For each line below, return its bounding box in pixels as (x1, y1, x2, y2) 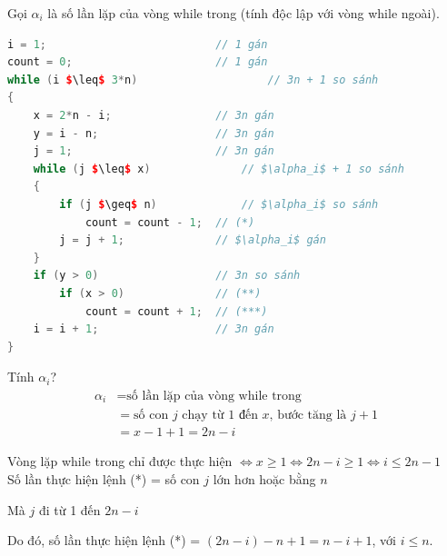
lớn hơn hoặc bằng (213, 470, 316, 489)
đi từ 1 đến (38, 500, 101, 519)
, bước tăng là (269, 409, 347, 422)
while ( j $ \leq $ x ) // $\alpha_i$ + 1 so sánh (33, 162, 404, 175)
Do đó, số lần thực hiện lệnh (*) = (7, 531, 201, 550)
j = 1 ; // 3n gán (33, 144, 274, 158)
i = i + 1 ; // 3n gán (33, 323, 274, 336)
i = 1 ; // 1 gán (7, 37, 268, 51)
